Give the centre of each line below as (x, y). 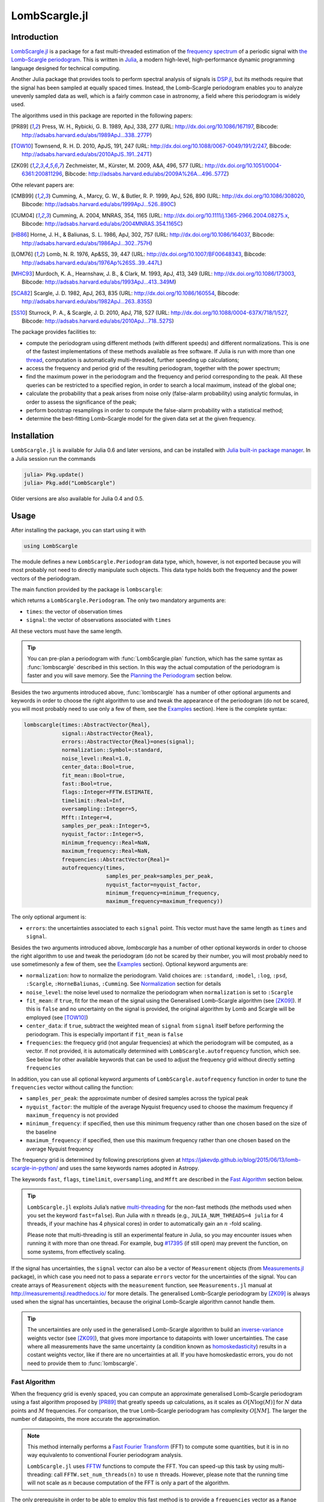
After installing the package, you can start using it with (79, 530)
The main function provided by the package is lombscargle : (87, 589)
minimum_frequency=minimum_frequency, (163, 893)
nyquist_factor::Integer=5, (103, 834)
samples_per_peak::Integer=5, (106, 825)
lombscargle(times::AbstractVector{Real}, (87, 725)
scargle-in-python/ (34, 1168)
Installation (32, 436)
